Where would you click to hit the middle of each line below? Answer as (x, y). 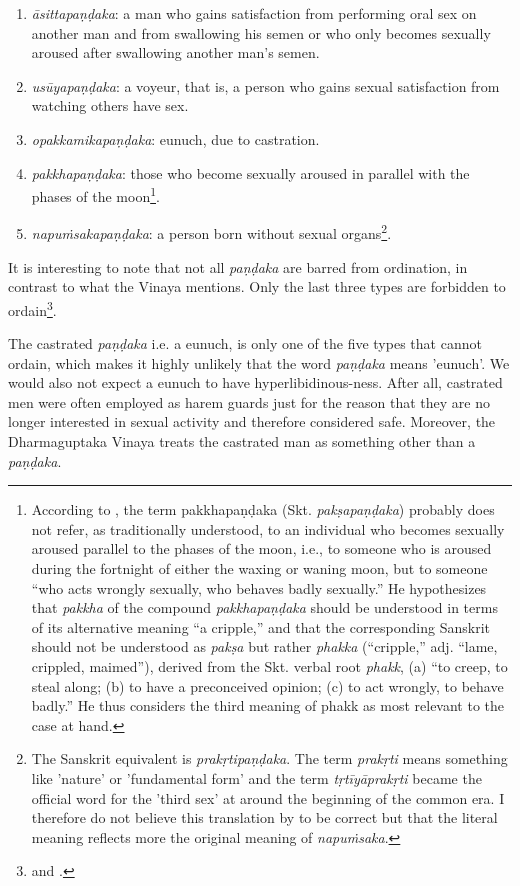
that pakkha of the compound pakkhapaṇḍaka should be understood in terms (264, 607)
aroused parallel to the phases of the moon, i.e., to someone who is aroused (261, 548)
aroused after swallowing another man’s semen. (175, 52)
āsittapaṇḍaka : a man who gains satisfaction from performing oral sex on (254, 13)
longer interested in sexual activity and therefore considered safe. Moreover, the (252, 421)
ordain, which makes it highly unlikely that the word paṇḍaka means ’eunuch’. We (259, 362)
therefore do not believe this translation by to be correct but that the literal (264, 817)
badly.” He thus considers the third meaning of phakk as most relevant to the (268, 705)
